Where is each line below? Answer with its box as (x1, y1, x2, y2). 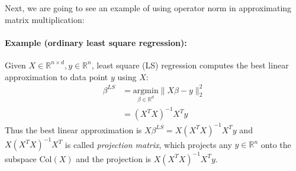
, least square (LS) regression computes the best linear (91, 58, 289, 71)
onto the (260, 138, 291, 150)
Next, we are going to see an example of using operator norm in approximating (5, 2, 292, 14)
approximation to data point (5, 70, 108, 83)
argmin (133, 86, 159, 95)
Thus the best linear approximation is (5, 123, 142, 136)
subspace (5, 152, 37, 165)
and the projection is (76, 152, 152, 165)
